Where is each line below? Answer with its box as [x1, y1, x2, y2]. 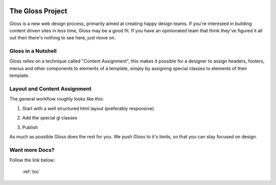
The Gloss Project [9, 7, 67, 15]
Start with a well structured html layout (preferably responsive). [22, 105, 155, 111]
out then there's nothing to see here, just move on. [9, 35, 116, 41]
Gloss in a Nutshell [9, 48, 57, 55]
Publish [22, 124, 38, 130]
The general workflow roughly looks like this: [9, 96, 104, 102]
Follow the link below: [9, 157, 55, 163]
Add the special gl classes [22, 115, 78, 121]
